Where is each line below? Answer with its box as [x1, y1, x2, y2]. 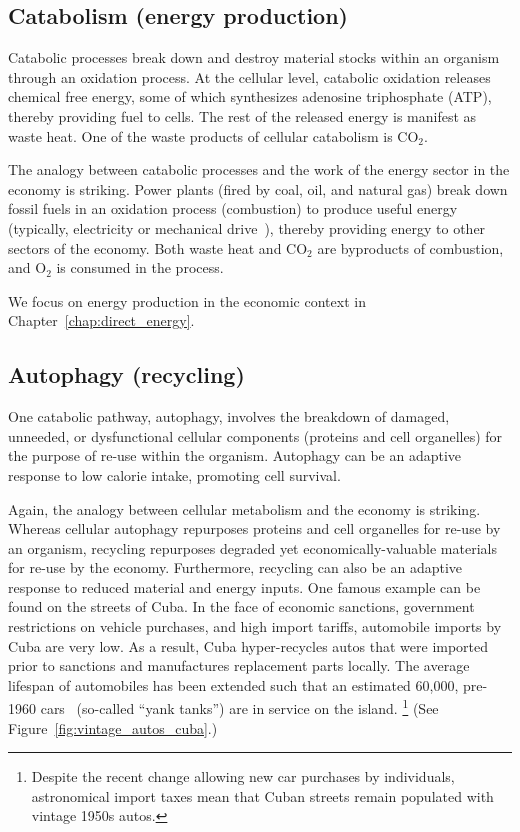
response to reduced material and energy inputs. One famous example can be [8, 576, 481, 597]
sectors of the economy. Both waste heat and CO [8, 237, 308, 258]
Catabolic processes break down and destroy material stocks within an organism [8, 47, 500, 68]
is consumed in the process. [56, 257, 224, 278]
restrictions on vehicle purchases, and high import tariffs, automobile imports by [8, 616, 502, 637]
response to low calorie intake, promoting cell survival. [8, 464, 341, 485]
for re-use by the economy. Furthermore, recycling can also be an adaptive [8, 557, 463, 578]
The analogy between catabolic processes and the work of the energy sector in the [8, 159, 510, 180]
